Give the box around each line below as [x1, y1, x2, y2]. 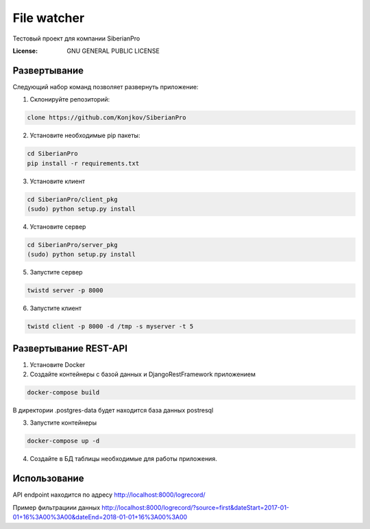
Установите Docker [29, 360, 86, 368]
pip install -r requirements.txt [27, 159, 140, 167]
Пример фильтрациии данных [12, 503, 101, 511]
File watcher [12, 10, 85, 25]
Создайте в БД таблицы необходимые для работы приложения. [29, 455, 217, 463]
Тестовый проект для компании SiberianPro [12, 34, 140, 43]
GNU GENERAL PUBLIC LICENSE [66, 47, 160, 55]
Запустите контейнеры [29, 419, 97, 427]
